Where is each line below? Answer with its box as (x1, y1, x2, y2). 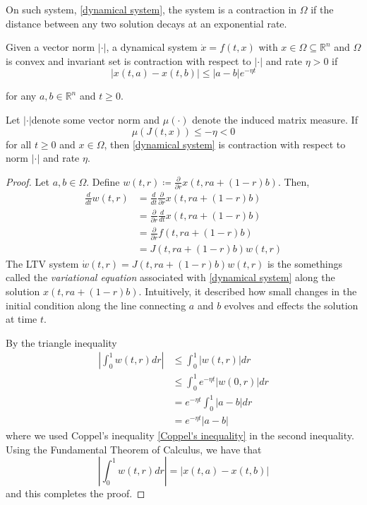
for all (6, 136, 32, 151)
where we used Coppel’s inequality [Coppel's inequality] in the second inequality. (6, 428, 354, 443)
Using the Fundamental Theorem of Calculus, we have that (6, 441, 262, 456)
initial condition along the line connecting (6, 297, 186, 312)
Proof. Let (6, 174, 49, 189)
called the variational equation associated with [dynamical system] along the (6, 270, 335, 285)
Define (92, 174, 120, 189)
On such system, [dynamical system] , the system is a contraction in (6, 2, 297, 16)
